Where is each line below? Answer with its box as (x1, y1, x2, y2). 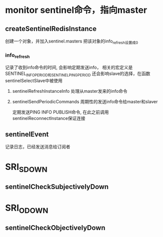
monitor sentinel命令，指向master (5, 4, 147, 16)
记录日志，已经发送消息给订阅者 (5, 144, 70, 150)
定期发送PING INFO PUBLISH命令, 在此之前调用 (12, 109, 109, 115)
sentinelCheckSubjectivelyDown (5, 183, 109, 191)
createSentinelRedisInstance (5, 24, 97, 33)
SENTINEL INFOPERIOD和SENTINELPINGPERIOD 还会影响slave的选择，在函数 (5, 71, 151, 78)
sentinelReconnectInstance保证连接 (12, 116, 86, 121)
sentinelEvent (5, 130, 49, 138)
